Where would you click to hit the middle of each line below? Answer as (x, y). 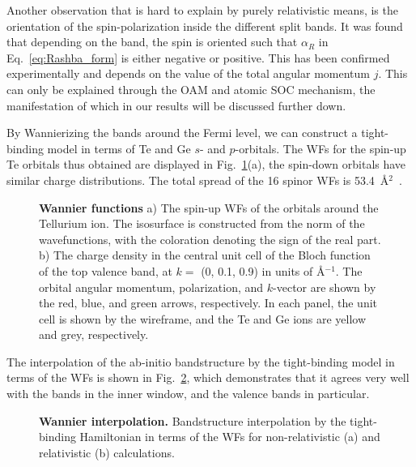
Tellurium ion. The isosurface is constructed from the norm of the (202, 223)
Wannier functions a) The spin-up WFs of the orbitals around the (209, 207)
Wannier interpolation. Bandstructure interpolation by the (193, 420)
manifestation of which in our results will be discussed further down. (176, 105)
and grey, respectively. (94, 334)
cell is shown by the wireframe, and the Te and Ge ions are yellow (203, 318)
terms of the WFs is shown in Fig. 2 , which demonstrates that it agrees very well (208, 377)
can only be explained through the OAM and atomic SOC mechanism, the (191, 89)
